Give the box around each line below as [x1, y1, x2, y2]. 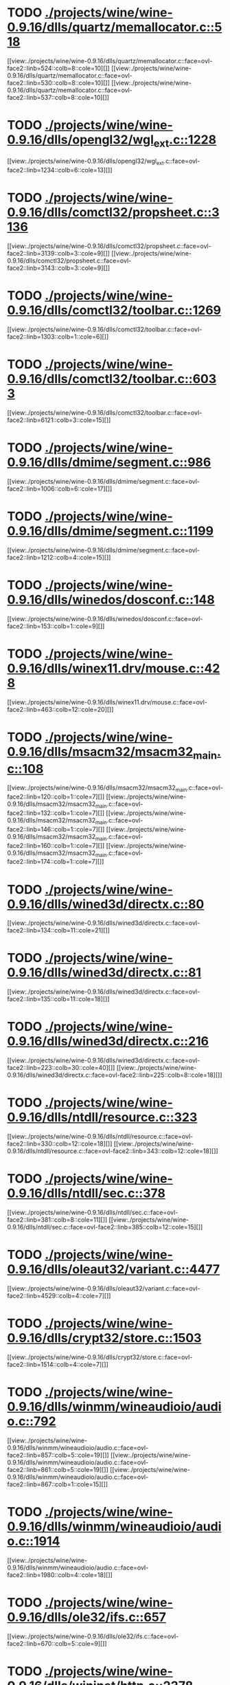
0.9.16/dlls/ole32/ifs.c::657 [7, 1609, 167, 1625]
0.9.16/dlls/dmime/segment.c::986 [7, 455, 211, 470]
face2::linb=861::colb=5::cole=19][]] [7, 1465, 108, 1473]
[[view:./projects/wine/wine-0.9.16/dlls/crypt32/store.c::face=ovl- [7, 1352, 193, 1361]
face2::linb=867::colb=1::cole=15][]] [7, 1480, 108, 1488]
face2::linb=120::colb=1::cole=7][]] [7, 792, 105, 801]
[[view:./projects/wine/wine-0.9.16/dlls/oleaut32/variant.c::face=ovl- [7, 1284, 200, 1293]
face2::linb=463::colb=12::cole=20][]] [7, 705, 114, 713]
